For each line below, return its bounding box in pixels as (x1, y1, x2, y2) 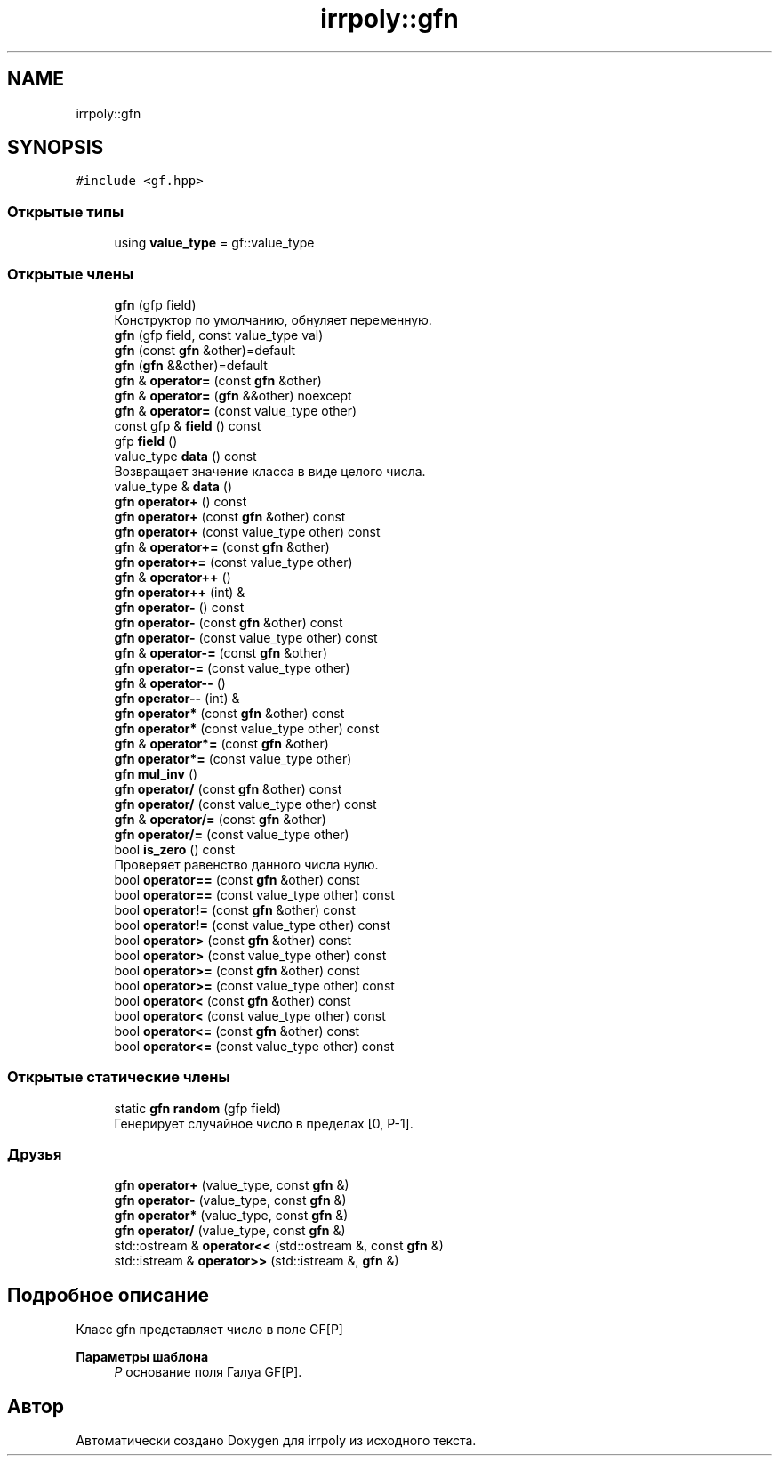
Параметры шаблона (76, 1349, 209, 1365)
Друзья (7, 1145, 62, 1164)
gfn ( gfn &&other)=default (114, 357, 268, 373)
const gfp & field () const (114, 417, 261, 433)
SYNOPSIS (7, 136, 104, 159)
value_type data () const (114, 448, 257, 464)
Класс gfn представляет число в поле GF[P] (76, 1322, 343, 1338)
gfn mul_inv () (114, 765, 198, 781)
